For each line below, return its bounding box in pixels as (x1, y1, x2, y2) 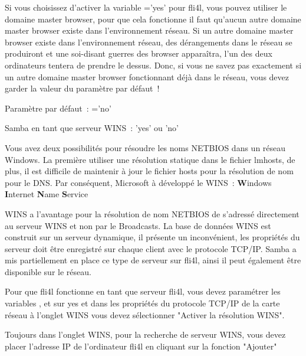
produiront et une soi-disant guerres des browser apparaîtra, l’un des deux (5, 47, 272, 60)
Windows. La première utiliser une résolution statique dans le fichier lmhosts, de (5, 153, 295, 165)
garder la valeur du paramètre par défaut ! (5, 82, 160, 94)
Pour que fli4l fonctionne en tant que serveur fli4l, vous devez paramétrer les (5, 285, 281, 298)
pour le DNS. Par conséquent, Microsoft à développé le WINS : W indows (5, 176, 272, 188)
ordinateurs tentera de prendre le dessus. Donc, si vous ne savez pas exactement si (5, 58, 302, 71)
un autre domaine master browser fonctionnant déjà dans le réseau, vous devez (5, 70, 289, 83)
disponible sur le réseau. (5, 265, 91, 277)
